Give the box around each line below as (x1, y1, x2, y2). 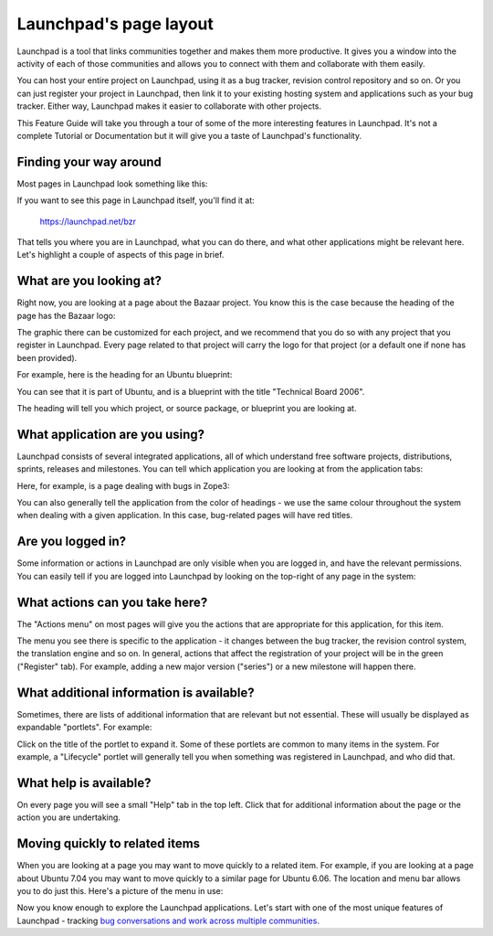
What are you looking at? (16, 273, 162, 289)
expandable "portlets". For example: (16, 722, 152, 733)
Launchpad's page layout (16, 14, 215, 34)
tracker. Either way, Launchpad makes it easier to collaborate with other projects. (16, 101, 322, 112)
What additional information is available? (16, 685, 255, 700)
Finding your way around (16, 154, 162, 169)
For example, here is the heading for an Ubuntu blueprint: (16, 369, 233, 380)
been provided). (16, 352, 78, 363)
